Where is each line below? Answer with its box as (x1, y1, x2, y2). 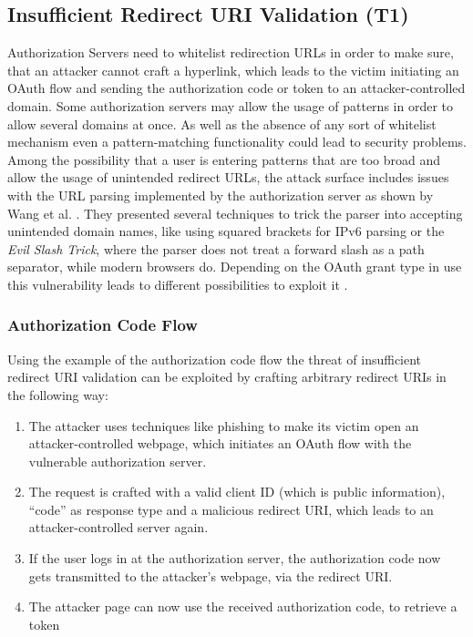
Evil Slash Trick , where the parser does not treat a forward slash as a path (7, 239, 425, 258)
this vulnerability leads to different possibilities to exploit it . (7, 274, 348, 293)
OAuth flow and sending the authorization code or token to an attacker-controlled (7, 78, 466, 98)
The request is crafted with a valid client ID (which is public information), (28, 482, 446, 501)
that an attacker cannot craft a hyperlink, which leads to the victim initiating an (7, 60, 459, 79)
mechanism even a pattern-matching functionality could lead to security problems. (7, 132, 467, 151)
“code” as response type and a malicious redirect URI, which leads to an (28, 499, 434, 519)
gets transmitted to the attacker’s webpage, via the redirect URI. (28, 566, 393, 585)
